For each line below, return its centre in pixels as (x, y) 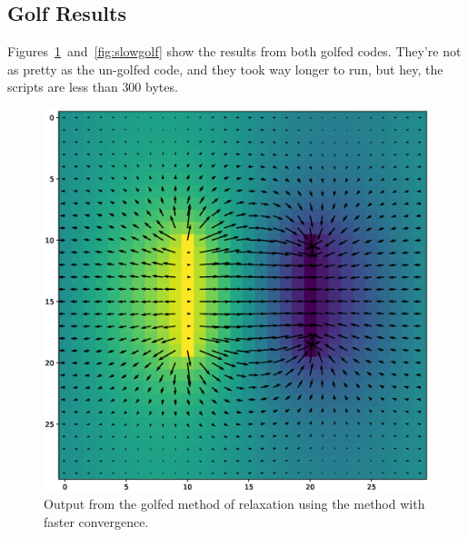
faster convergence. (96, 521)
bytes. (162, 87)
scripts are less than (63, 87)
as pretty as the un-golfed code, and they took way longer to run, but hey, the (225, 69)
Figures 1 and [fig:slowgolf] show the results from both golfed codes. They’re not (234, 51)
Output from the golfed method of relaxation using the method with (234, 504)
